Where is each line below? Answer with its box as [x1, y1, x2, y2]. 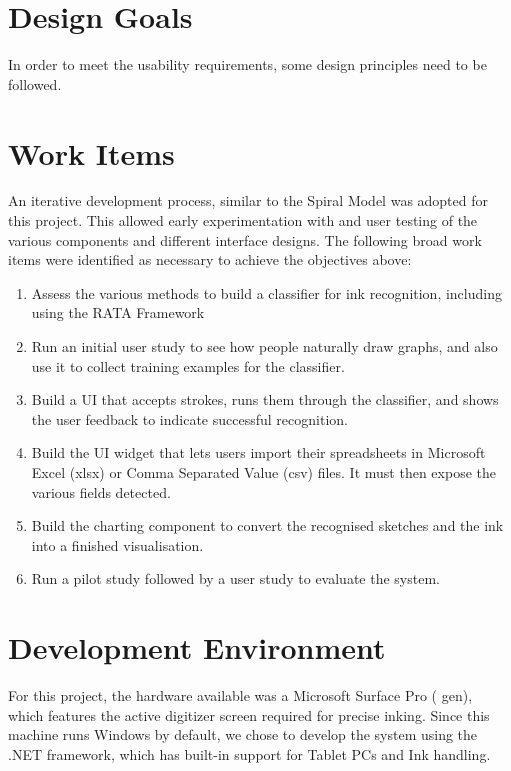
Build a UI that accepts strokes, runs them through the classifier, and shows [31, 389, 499, 410]
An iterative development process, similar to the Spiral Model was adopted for [8, 190, 489, 211]
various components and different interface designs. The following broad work [8, 229, 482, 250]
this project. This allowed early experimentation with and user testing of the [8, 210, 478, 231]
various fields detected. [31, 481, 171, 502]
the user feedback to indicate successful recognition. [31, 408, 348, 429]
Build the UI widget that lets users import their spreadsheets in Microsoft [31, 442, 486, 463]
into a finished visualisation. [31, 534, 204, 555]
